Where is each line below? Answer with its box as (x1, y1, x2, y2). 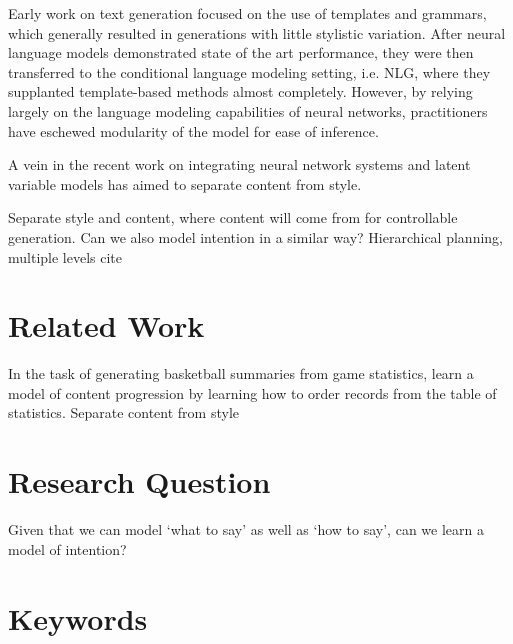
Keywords (8, 597, 148, 638)
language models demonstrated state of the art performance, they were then (8, 42, 474, 63)
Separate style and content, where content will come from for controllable (8, 207, 458, 228)
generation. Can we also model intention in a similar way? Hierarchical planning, (8, 226, 503, 247)
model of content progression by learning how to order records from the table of (8, 382, 497, 403)
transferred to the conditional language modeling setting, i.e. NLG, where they (8, 61, 491, 82)
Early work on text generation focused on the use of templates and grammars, (8, 3, 487, 23)
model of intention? (8, 538, 127, 559)
